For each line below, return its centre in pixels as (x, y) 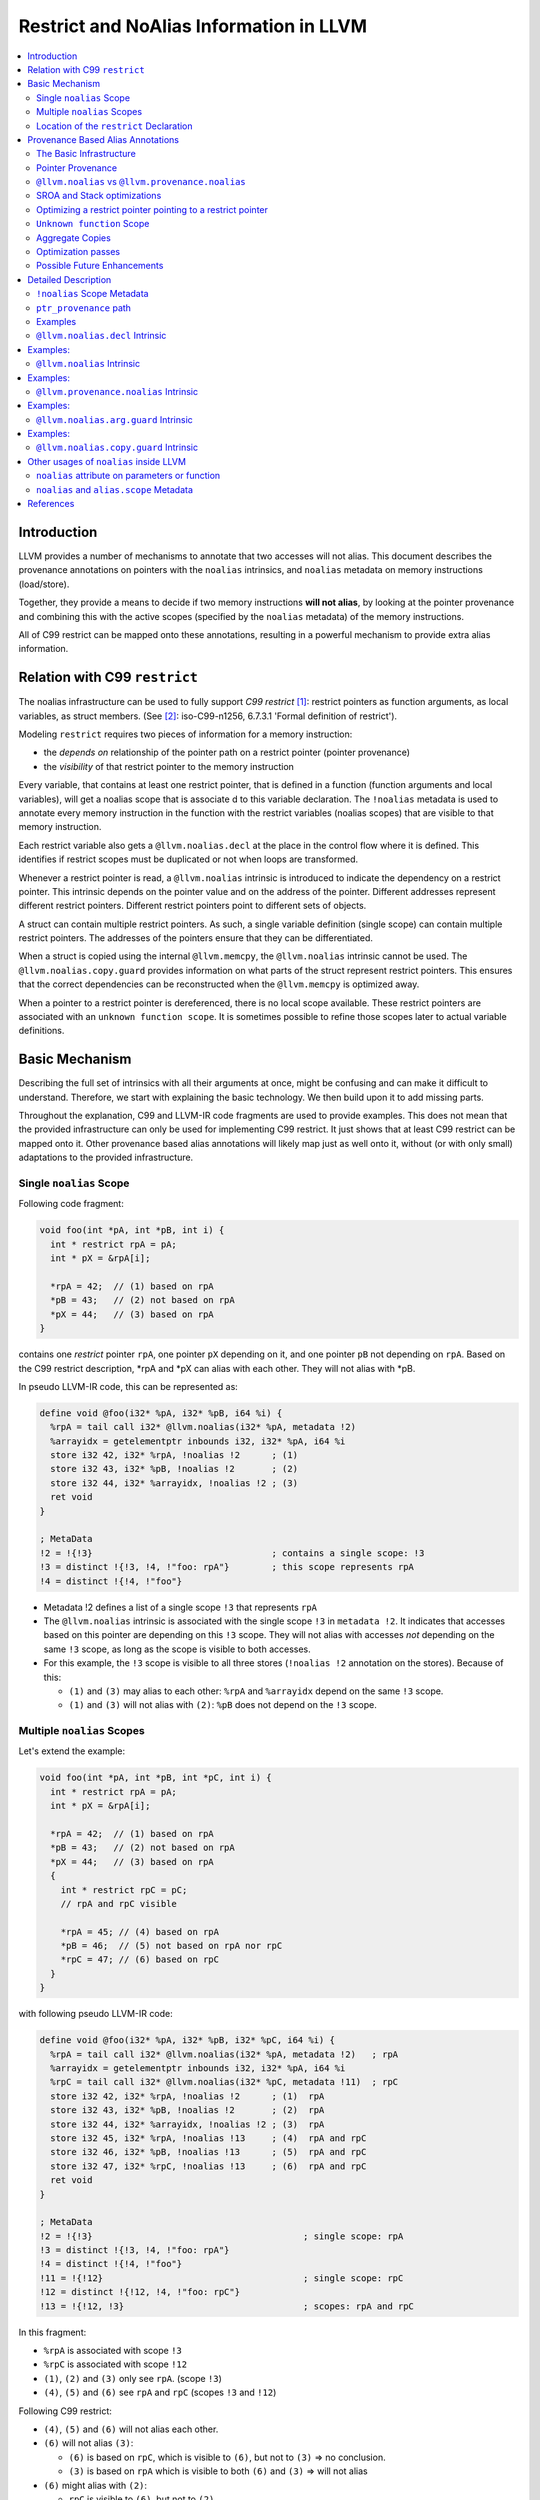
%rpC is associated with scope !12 (115, 2364)
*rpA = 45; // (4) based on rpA (140, 1931)
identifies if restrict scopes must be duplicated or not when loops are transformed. (188, 859)
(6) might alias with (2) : (95, 2485)
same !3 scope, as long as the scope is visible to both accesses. (177, 1649)
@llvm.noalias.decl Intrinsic (101, 336)
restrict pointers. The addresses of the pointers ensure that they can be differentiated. (196, 938)
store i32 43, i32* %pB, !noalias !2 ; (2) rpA (187, 2110)
